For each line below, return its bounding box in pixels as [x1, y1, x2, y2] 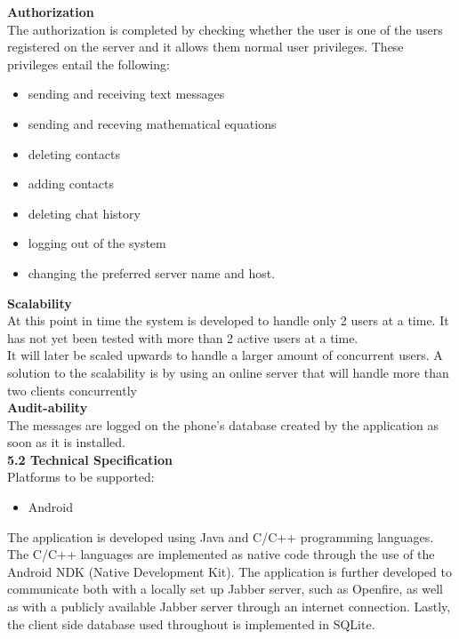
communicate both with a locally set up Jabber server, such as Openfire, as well [7, 579, 443, 598]
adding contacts [28, 174, 114, 193]
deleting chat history [28, 204, 141, 222]
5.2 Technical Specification [7, 450, 173, 468]
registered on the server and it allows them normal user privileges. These [7, 37, 404, 56]
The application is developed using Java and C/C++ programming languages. [7, 527, 434, 546]
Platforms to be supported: [7, 467, 155, 486]
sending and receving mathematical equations [28, 114, 277, 132]
